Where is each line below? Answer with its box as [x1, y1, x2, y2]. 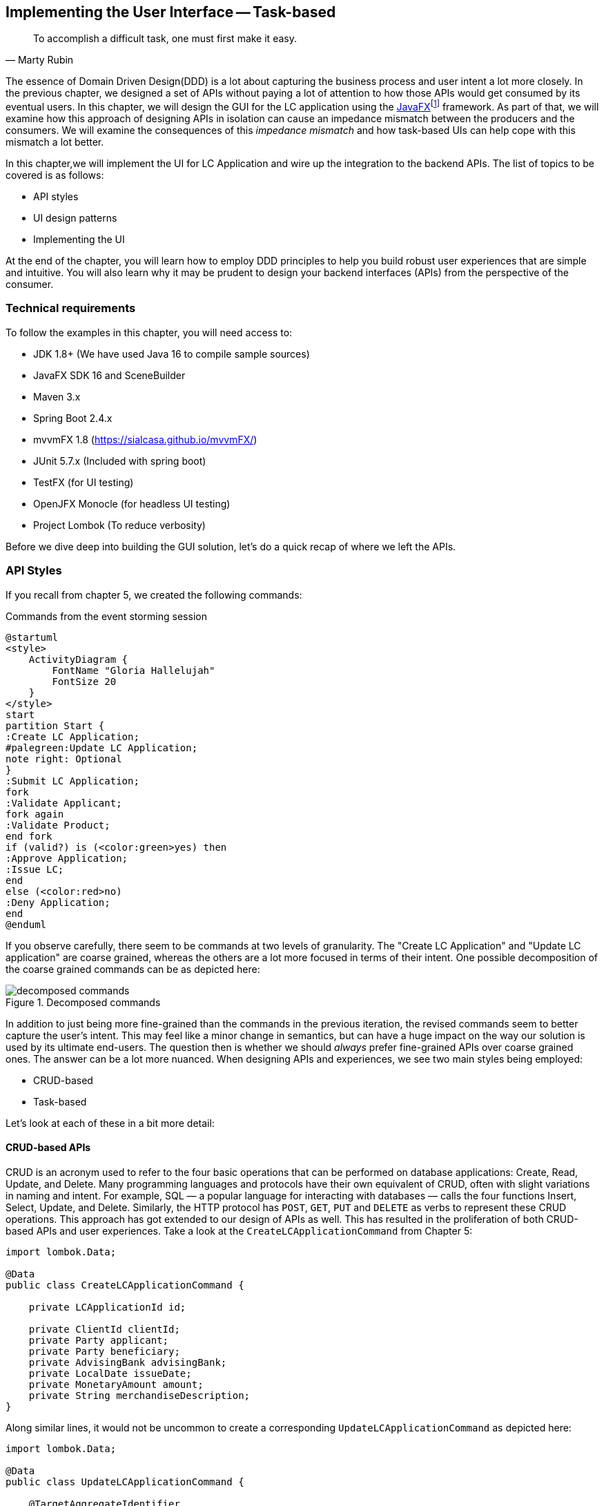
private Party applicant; [28, 1334, 169, 1346]
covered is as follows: [6, 169, 104, 182]
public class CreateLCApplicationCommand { [6, 1279, 244, 1291]
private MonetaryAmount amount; [28, 1378, 204, 1390]
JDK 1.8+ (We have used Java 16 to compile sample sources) [33, 347, 310, 360]
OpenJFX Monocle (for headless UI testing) [33, 497, 231, 510]
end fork [6, 830, 52, 842]
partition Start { [6, 720, 105, 731]
